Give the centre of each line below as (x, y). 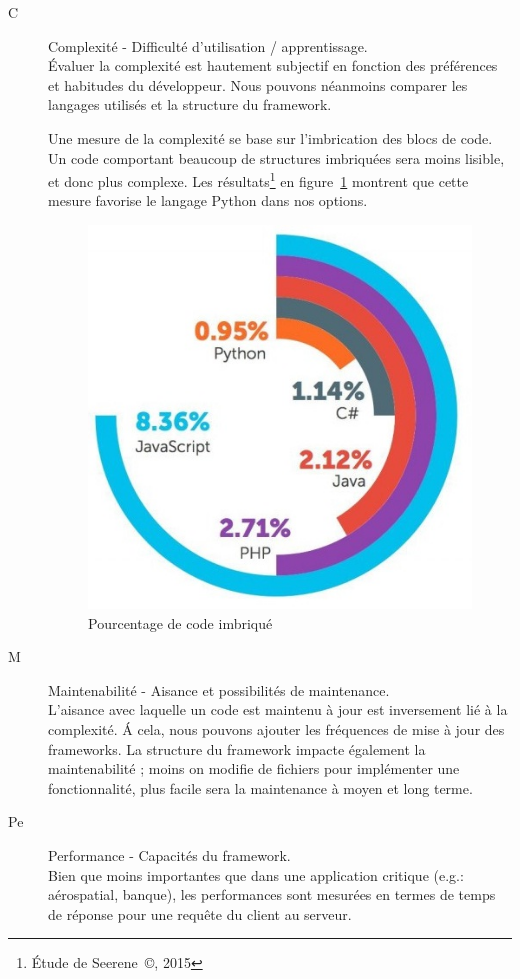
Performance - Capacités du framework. (169, 854)
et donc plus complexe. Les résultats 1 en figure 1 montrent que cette (258, 179)
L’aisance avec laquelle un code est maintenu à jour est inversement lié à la (278, 709)
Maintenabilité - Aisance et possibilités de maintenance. (219, 689)
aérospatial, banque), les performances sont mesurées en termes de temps (272, 894)
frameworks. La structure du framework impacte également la (237, 748)
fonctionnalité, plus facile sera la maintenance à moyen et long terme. (260, 787)
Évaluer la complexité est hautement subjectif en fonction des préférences (273, 65)
